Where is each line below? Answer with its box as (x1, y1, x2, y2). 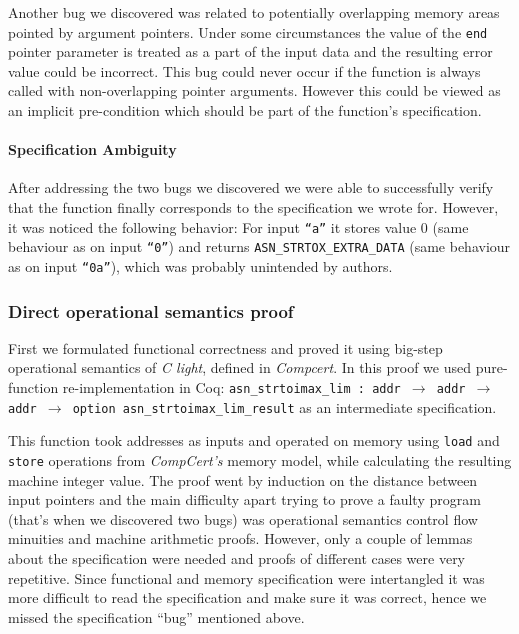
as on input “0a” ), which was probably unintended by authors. (8, 255, 393, 276)
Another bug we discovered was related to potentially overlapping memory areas (8, 2, 500, 22)
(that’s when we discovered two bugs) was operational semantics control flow (8, 508, 478, 529)
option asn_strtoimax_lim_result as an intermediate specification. (72, 396, 497, 417)
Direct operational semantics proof (8, 298, 294, 323)
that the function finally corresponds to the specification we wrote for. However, (8, 197, 499, 218)
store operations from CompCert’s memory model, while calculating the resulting (8, 449, 512, 470)
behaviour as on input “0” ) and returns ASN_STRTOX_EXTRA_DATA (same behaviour (8, 236, 511, 257)
